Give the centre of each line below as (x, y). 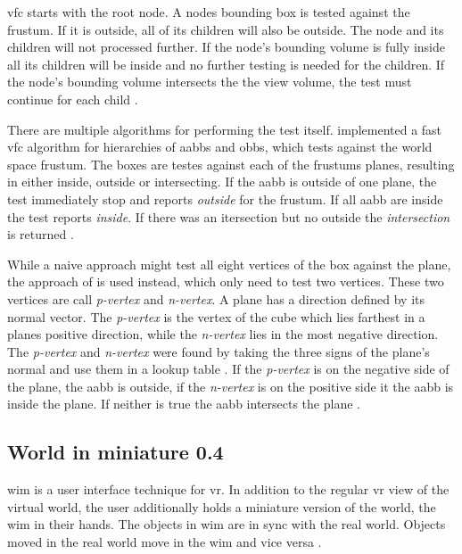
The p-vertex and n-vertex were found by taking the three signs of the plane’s (219, 351)
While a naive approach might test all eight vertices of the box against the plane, (229, 264)
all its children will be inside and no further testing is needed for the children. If (226, 64)
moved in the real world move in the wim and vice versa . (165, 542)
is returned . (41, 234)
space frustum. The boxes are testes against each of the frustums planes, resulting (231, 164)
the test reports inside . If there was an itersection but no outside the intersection (229, 216)
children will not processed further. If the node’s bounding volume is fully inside (226, 47)
